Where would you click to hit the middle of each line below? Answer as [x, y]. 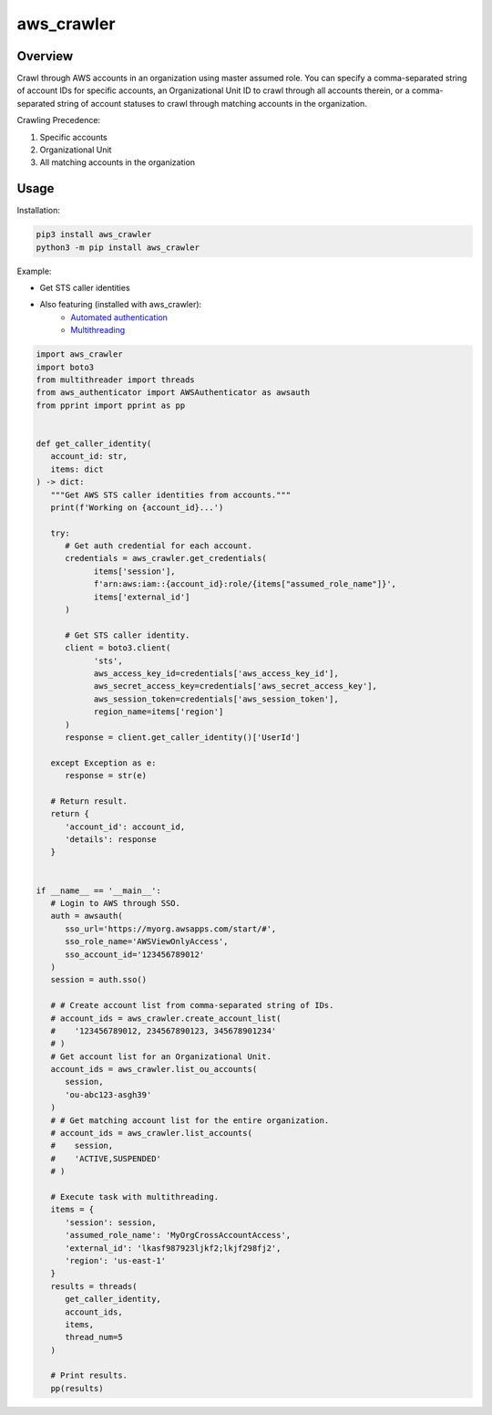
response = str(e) [106, 776]
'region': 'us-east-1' [116, 1260]
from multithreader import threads [115, 380]
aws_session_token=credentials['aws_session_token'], [216, 699]
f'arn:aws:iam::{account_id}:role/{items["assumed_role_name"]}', [245, 584]
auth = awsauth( [87, 916]
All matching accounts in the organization [118, 162]
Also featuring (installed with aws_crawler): [121, 305]
